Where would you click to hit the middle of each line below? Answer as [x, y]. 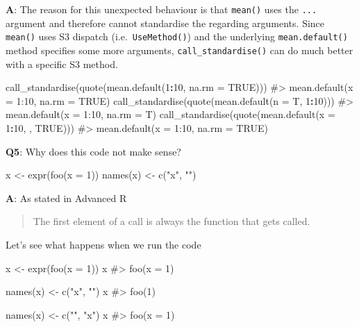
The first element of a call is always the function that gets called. [172, 221]
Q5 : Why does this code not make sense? [93, 151]
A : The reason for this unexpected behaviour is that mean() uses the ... [161, 9]
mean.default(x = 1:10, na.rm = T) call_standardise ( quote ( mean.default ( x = [170, 114]
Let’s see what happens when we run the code [103, 244]
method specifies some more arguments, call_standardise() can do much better [179, 50]
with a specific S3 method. [62, 64]
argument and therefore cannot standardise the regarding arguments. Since [165, 23]
